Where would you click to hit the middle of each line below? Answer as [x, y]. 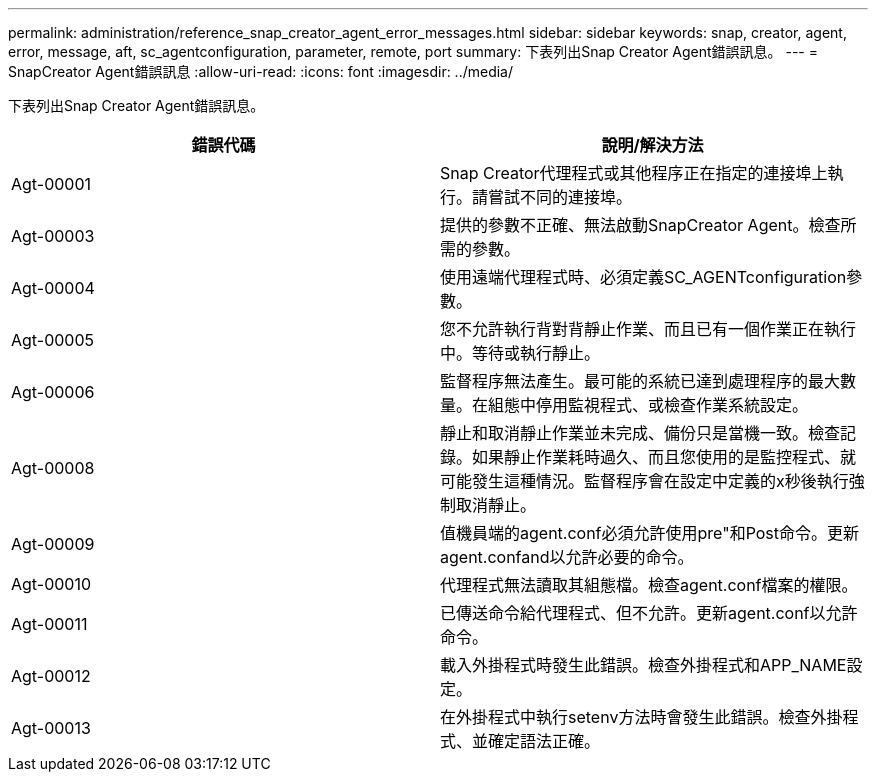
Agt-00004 [53, 288]
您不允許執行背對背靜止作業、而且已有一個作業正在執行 [648, 329]
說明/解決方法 [652, 145]
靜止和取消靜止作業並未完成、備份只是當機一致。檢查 [640, 433]
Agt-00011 [49, 624]
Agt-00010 [51, 584]
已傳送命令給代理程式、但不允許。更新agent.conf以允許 [649, 613]
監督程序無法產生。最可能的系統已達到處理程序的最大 [640, 381]
